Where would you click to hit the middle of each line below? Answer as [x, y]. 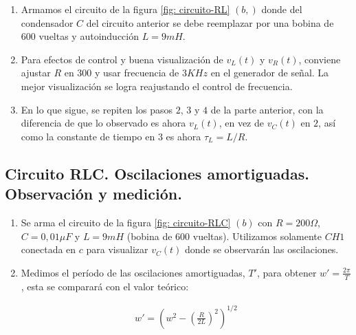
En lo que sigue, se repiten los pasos [97, 109]
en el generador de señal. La [270, 73]
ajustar [36, 73]
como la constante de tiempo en [88, 136]
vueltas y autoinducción [89, 36]
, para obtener [287, 272]
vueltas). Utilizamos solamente [257, 236]
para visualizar [117, 249]
